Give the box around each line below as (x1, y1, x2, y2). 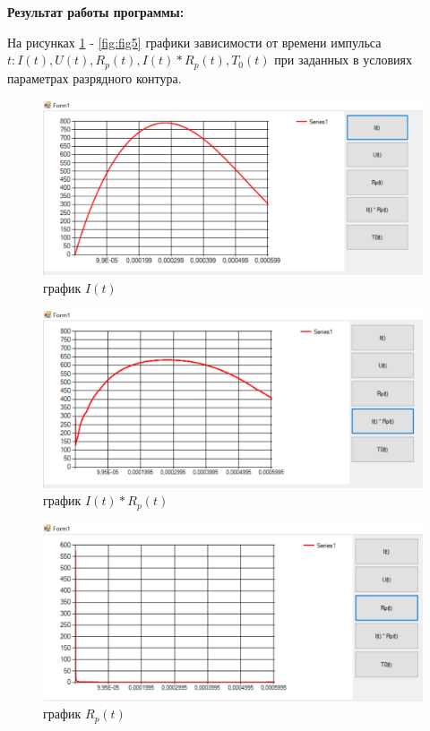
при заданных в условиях (274, 50, 413, 69)
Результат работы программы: (7, 3, 185, 21)
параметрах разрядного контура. (7, 68, 182, 87)
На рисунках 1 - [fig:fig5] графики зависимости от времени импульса (7, 32, 382, 51)
